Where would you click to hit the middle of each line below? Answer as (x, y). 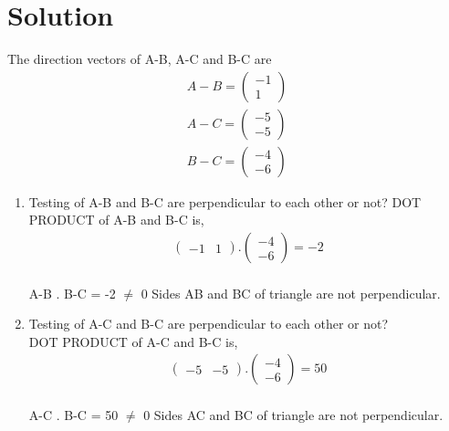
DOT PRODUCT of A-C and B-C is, (133, 341)
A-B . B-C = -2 (72, 293)
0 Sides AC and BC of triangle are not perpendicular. (293, 415)
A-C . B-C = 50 (73, 415)
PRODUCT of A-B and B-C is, (116, 220)
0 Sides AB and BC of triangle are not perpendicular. (291, 293)
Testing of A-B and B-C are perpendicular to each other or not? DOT (225, 201)
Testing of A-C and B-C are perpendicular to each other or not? (209, 324)
